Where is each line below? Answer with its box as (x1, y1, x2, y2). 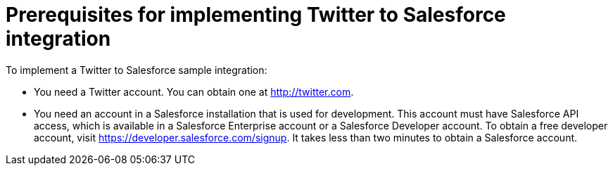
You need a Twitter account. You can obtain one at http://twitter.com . (34, 85, 354, 98)
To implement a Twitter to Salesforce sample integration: (6, 63, 267, 76)
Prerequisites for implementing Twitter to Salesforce (6, 3, 506, 27)
